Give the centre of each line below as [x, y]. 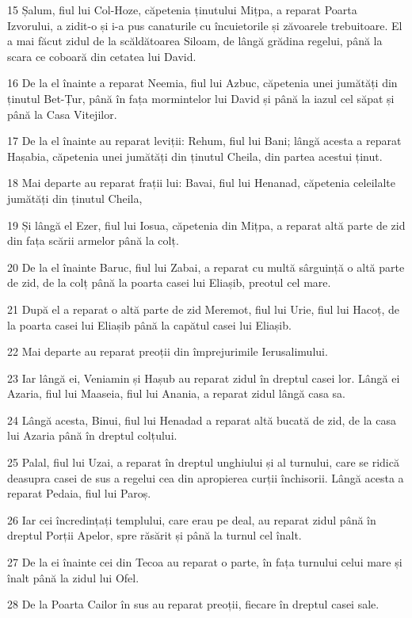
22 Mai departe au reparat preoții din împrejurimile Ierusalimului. [168, 351]
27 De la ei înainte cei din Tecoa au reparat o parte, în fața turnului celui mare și [205, 562]
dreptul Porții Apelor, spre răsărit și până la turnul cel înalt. [154, 535]
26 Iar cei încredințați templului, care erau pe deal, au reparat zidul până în [192, 519]
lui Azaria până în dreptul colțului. [92, 435]
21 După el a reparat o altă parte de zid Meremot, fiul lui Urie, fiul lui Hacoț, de [204, 309]
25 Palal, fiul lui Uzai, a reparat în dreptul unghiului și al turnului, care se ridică [203, 462]
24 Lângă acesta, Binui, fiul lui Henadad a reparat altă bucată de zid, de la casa [202, 420]
